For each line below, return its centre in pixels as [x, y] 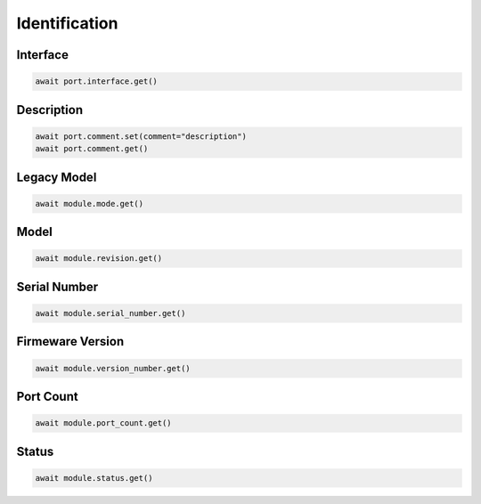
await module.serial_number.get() [110, 313]
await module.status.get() [94, 478]
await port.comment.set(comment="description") [141, 136]
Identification [67, 23]
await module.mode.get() [90, 203]
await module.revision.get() [99, 259]
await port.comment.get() [92, 149]
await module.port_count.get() [104, 423]
